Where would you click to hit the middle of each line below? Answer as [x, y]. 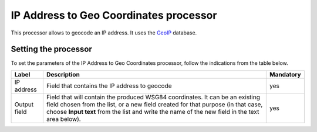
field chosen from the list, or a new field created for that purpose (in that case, [154, 104]
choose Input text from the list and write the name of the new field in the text [153, 112]
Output [24, 104]
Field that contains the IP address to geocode [109, 86]
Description [63, 74]
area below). [64, 119]
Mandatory [285, 74]
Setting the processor [51, 49]
